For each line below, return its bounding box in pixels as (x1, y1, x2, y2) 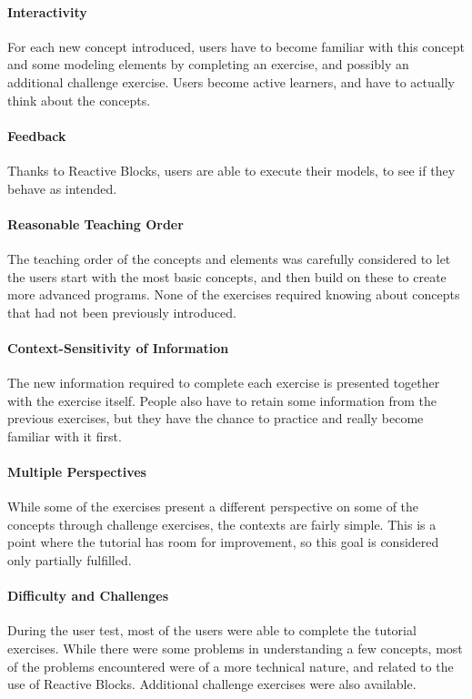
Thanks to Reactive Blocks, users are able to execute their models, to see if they (7, 160, 456, 179)
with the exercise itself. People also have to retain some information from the (7, 390, 437, 410)
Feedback (7, 126, 66, 145)
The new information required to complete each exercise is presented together (7, 373, 440, 392)
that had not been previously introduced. (7, 302, 236, 321)
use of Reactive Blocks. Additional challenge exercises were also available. (7, 674, 417, 694)
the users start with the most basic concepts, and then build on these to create (7, 267, 447, 286)
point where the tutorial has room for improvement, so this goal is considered (7, 532, 439, 552)
